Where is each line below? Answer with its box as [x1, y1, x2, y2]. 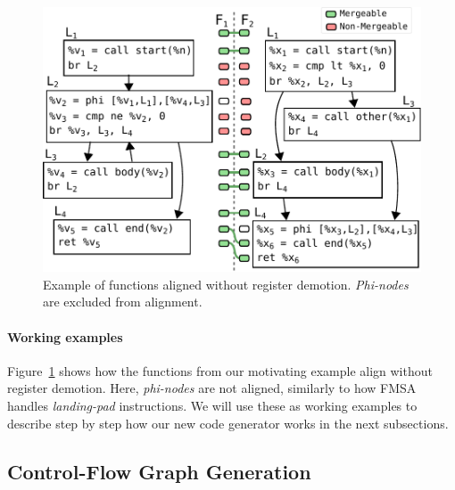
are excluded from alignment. [43, 292, 203, 311]
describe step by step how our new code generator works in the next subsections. [7, 413, 449, 432]
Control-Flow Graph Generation [7, 457, 311, 485]
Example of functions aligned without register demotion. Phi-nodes [43, 274, 409, 293]
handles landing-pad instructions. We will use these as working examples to [7, 396, 418, 414]
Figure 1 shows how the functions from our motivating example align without [7, 361, 433, 380]
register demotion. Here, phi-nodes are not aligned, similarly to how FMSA [7, 379, 417, 397]
